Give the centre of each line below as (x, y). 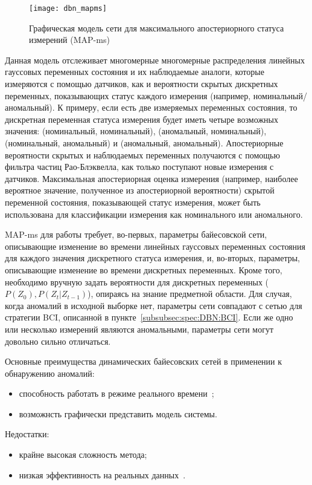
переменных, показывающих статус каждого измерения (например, (128, 95)
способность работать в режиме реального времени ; (116, 393)
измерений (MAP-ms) (69, 40)
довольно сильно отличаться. (58, 341)
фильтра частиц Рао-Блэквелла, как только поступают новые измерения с (139, 167)
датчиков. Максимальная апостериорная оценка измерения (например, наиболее (151, 178)
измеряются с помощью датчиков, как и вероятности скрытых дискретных (142, 84)
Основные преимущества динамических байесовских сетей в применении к (144, 361)
